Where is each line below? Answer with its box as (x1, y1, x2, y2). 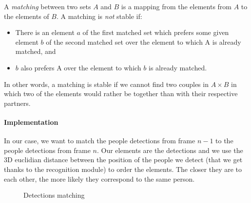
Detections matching (23, 190, 85, 200)
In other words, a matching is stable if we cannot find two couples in (4, 79, 209, 89)
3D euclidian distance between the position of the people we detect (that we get (4, 154, 243, 165)
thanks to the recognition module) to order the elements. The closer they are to (4, 164, 242, 174)
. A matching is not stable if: (56, 11, 142, 21)
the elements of (4, 11, 49, 21)
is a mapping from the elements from (121, 1, 232, 11)
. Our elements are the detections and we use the (97, 145, 243, 155)
